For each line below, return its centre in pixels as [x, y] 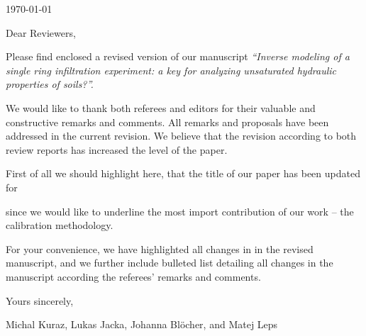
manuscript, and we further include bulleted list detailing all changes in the [170, 263]
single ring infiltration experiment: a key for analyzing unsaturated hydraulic [171, 70]
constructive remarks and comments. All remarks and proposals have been [167, 122]
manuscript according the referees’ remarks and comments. [133, 276]
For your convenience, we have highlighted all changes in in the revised [160, 248]
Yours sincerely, [40, 300]
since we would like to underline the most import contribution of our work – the [180, 211]
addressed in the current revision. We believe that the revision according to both [181, 136]
